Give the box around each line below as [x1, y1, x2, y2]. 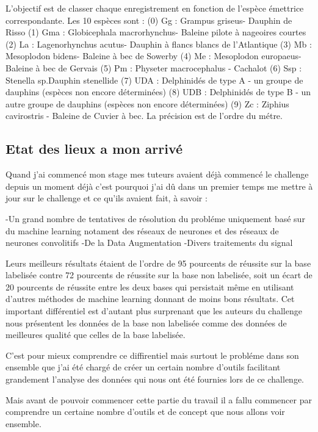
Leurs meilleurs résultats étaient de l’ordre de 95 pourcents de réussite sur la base [5, 256, 311, 269]
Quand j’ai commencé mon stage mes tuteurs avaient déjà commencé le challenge [5, 168, 309, 181]
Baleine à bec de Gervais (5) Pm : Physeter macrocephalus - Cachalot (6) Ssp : [5, 61, 302, 74]
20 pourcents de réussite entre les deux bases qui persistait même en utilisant [5, 280, 294, 293]
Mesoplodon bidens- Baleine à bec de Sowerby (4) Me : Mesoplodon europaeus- [5, 49, 302, 62]
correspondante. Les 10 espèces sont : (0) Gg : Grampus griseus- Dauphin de [5, 13, 292, 26]
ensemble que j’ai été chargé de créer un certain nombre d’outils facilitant [5, 361, 281, 373]
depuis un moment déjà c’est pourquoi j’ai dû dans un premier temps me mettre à [5, 179, 313, 192]
